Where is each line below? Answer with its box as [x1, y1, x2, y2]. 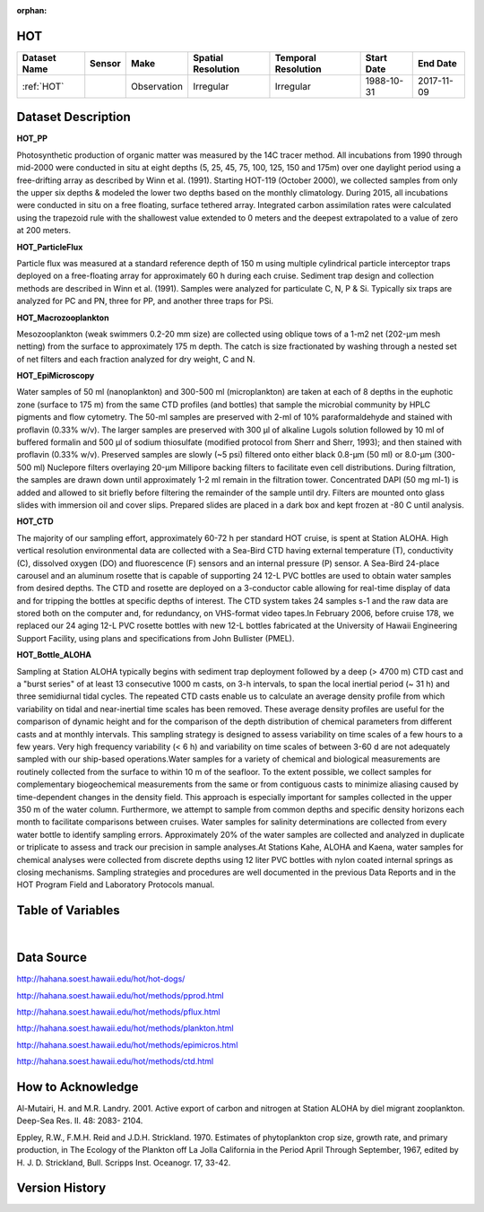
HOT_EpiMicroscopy [16, 371, 95, 381]
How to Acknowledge [16, 1079, 139, 1094]
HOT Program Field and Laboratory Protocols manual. [16, 879, 215, 890]
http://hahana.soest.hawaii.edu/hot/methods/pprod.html [16, 990, 224, 1000]
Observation [131, 80, 184, 92]
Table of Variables [16, 902, 120, 919]
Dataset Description [16, 109, 131, 125]
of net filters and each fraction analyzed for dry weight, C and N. [16, 353, 255, 364]
